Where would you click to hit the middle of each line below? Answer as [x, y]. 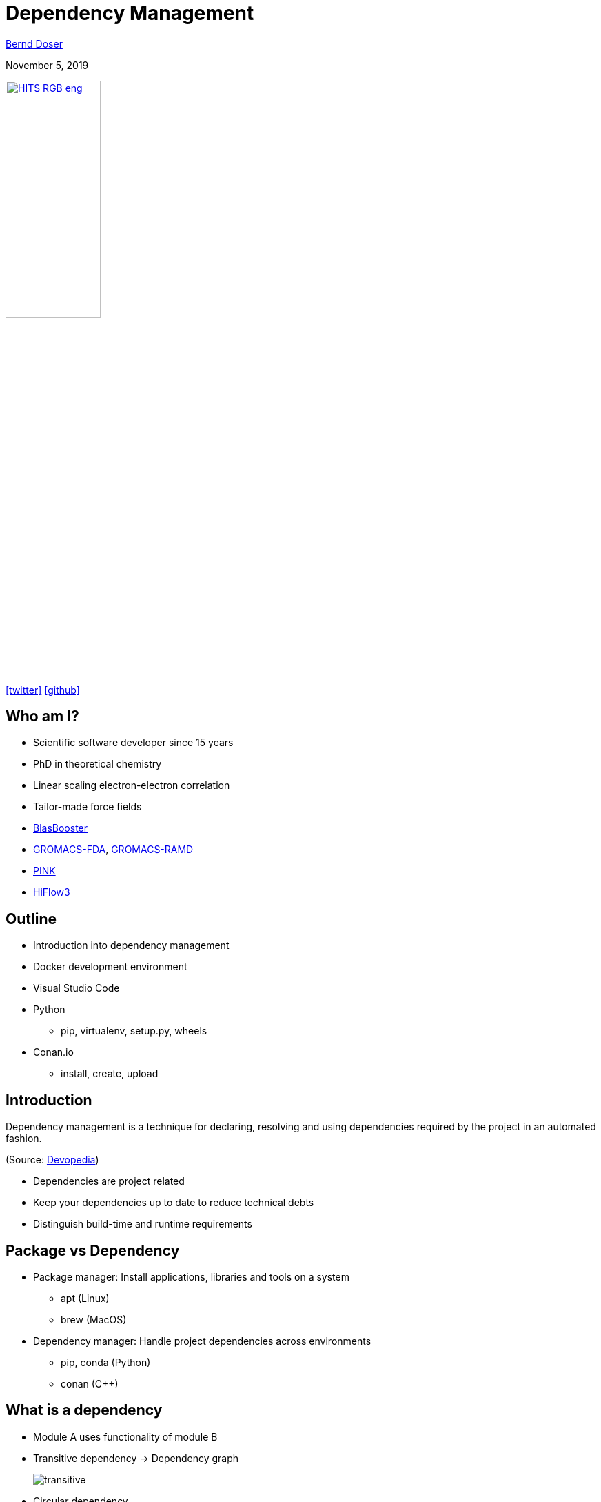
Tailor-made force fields [88, 807]
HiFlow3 [52, 892]
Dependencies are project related [109, 1181]
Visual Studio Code [77, 988]
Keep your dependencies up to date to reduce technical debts [174, 1203]
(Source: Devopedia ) [52, 1160]
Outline [31, 919]
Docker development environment [110, 967]
